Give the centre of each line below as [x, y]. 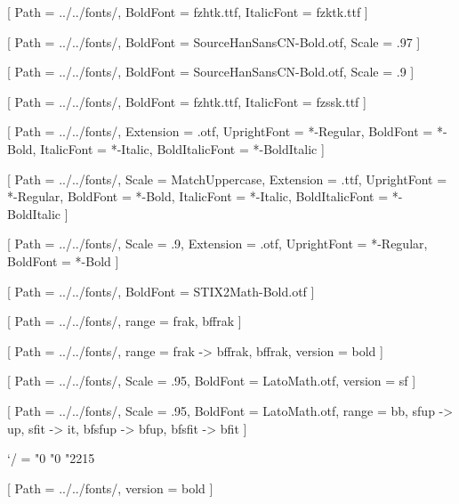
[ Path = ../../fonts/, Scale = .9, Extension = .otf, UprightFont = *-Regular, [217, 244]
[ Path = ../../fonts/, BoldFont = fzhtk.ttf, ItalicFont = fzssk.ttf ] [187, 101]
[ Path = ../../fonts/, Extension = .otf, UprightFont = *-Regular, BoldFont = [220, 131]
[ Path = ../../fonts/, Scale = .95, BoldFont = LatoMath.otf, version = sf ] [212, 381]
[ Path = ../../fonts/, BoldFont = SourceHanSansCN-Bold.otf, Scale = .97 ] [214, 41]
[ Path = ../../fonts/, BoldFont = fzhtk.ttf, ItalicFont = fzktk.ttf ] [188, 12]
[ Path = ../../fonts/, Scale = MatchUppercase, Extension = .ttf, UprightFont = [227, 179]
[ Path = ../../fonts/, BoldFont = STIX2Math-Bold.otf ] [161, 291]
